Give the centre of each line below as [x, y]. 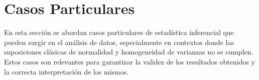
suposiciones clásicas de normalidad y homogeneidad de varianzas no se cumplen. [129, 52]
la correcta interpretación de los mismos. [67, 71]
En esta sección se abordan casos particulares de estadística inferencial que [119, 32]
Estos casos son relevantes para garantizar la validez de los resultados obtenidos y [130, 61]
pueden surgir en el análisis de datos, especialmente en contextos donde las [119, 42]
